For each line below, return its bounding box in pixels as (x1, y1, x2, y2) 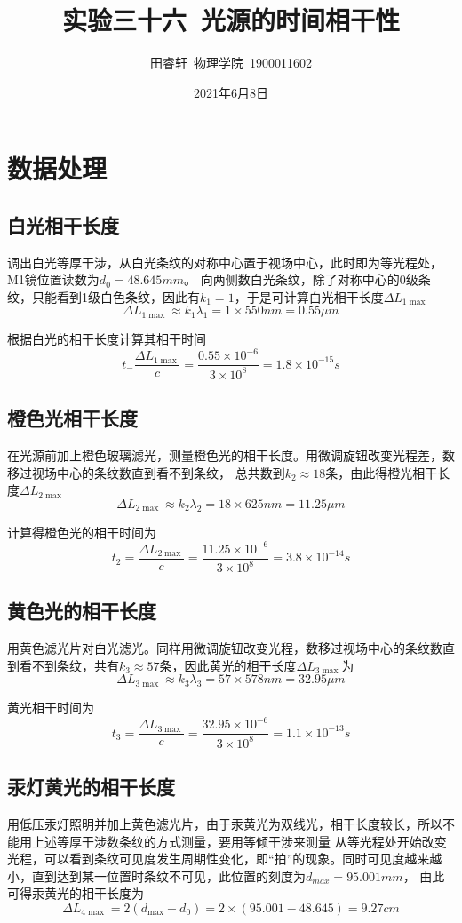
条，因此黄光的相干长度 (159, 656, 297, 674)
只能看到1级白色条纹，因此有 (31, 287, 200, 306)
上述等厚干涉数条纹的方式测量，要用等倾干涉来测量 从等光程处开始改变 (31, 831, 447, 850)
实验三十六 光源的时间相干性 (61, 2, 401, 38)
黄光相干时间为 (7, 698, 94, 717)
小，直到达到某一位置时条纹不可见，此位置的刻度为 (7, 866, 306, 885)
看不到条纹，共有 (19, 656, 119, 674)
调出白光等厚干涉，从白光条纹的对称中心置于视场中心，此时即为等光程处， (7, 252, 442, 271)
